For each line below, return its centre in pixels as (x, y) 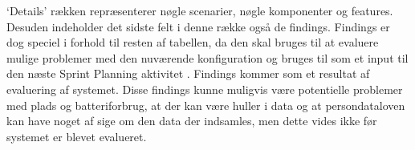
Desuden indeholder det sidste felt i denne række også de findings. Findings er (198, 26)
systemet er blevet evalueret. (77, 136)
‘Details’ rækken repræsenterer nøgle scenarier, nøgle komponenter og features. (200, 10)
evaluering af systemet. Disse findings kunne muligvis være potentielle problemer (205, 89)
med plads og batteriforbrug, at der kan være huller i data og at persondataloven (206, 105)
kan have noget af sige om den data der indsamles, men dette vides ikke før (192, 121)
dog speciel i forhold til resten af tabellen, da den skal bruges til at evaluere (193, 42)
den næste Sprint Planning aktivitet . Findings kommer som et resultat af (188, 73)
